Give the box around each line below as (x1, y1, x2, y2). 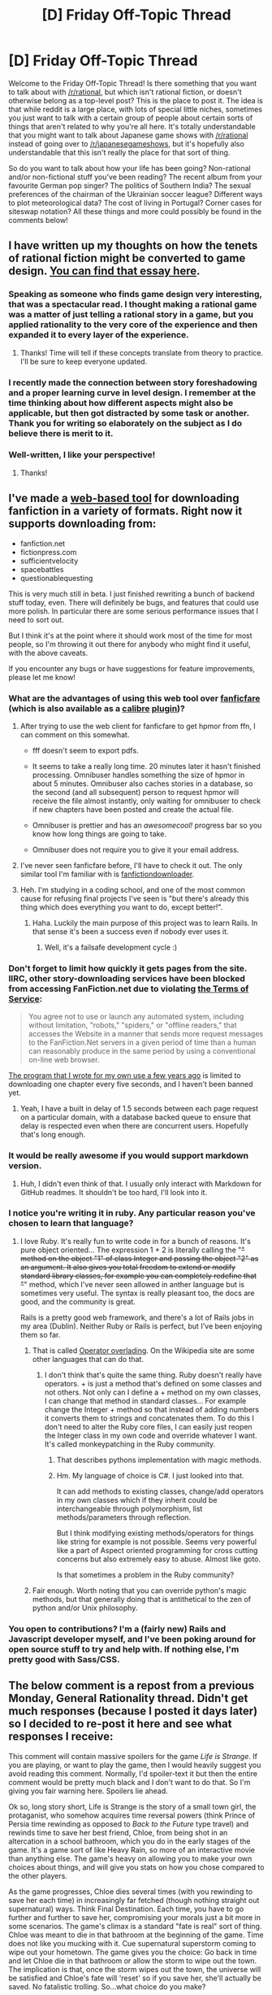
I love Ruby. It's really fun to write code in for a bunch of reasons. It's (19, 1236, 252, 1246)
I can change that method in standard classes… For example (44, 1395, 247, 1405)
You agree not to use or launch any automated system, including (28, 1011, 244, 1022)
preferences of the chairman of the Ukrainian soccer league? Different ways (8, 189, 263, 199)
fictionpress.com (19, 547, 77, 557)
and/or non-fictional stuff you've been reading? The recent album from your (8, 172, 262, 181)
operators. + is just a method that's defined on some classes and (44, 1378, 262, 1388)
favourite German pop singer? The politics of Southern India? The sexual (8, 181, 252, 190)
